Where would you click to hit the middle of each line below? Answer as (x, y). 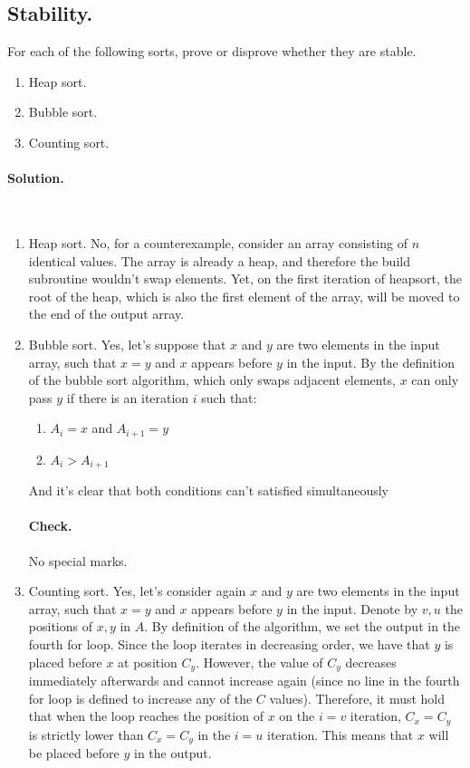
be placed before (74, 753)
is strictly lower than (86, 734)
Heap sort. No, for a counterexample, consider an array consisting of (218, 242)
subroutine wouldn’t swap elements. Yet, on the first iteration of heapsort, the (245, 278)
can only (435, 380)
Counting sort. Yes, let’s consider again (137, 591)
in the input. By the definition (370, 362)
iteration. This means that (341, 734)
